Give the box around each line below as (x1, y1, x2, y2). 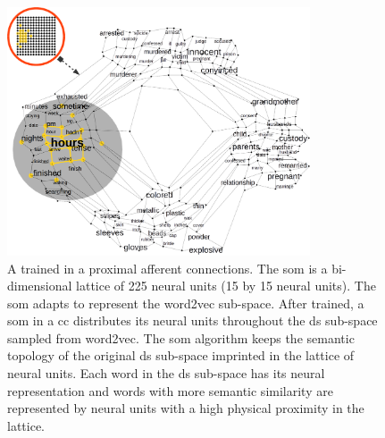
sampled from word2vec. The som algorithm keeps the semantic (7, 328, 355, 347)
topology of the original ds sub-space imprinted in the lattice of (7, 346, 355, 365)
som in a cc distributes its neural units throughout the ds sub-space (7, 311, 378, 330)
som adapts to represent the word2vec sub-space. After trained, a (7, 293, 364, 312)
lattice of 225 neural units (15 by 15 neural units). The (76, 276, 376, 295)
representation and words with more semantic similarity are (7, 381, 333, 400)
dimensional (7, 276, 72, 295)
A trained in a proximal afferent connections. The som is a (7, 258, 328, 277)
